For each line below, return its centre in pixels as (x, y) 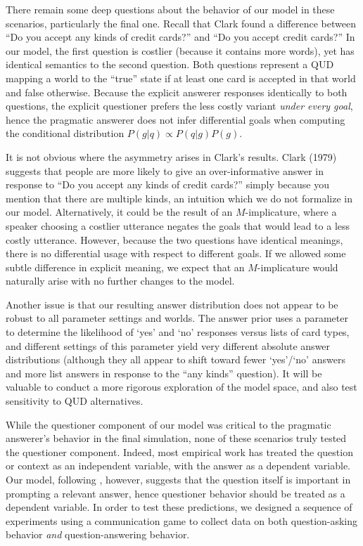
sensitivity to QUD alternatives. (75, 401)
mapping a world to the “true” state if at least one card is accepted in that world (181, 78)
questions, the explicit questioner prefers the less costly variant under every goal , (179, 106)
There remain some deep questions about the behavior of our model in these (170, 9)
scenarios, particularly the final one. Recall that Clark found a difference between (181, 23)
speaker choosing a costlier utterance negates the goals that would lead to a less (178, 225)
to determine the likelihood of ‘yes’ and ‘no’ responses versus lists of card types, (178, 332)
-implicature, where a (291, 212)
